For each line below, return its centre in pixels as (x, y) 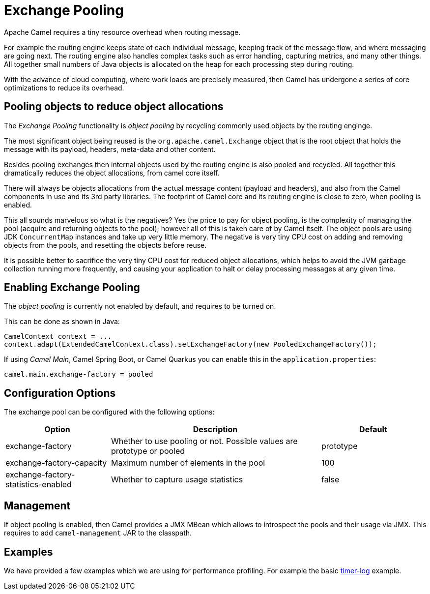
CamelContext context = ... (58, 337)
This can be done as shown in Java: (62, 322)
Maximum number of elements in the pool (188, 463)
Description (215, 430)
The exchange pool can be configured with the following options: (109, 412)
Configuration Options (60, 393)
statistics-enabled (39, 485)
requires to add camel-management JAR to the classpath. (98, 533)
